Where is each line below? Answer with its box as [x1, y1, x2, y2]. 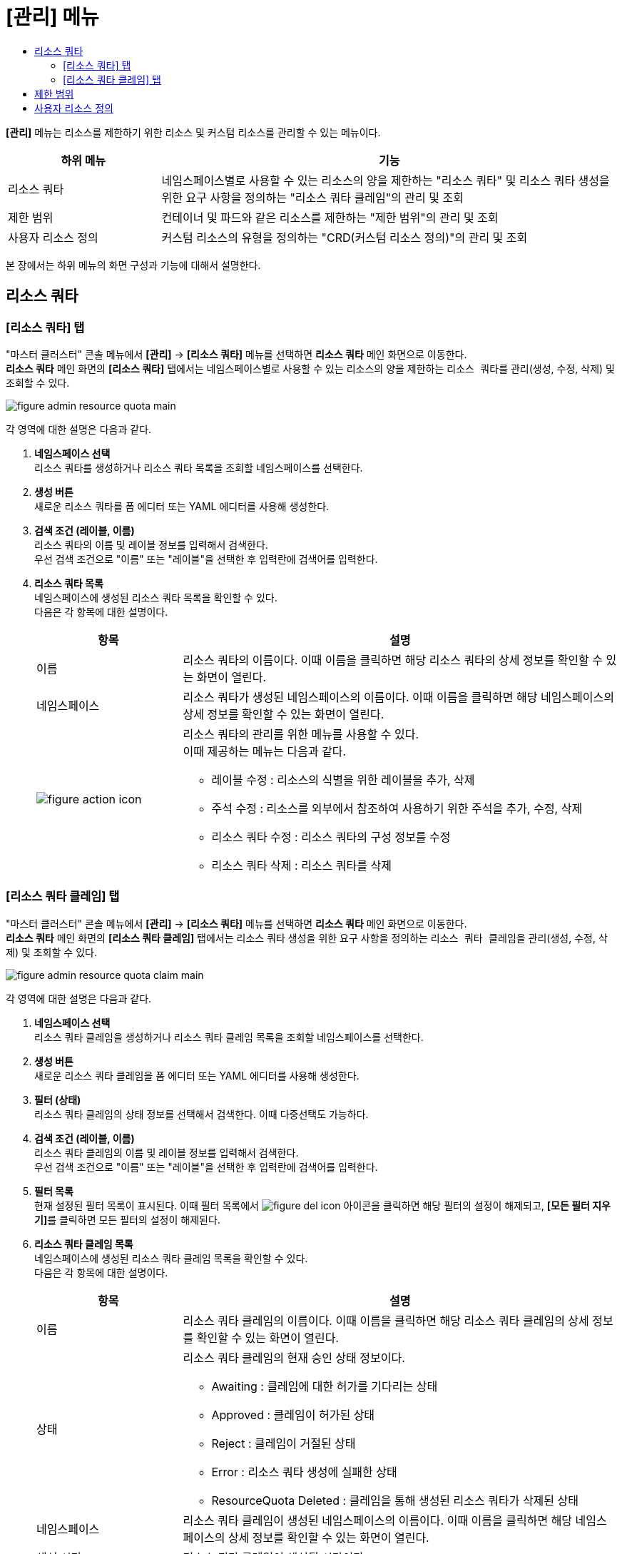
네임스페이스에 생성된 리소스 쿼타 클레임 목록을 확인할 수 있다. [34, 1251, 308, 1264]
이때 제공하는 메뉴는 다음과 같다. [183, 743, 347, 758]
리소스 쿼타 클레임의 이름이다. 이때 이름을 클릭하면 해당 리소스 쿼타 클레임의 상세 [183, 1313, 589, 1328]
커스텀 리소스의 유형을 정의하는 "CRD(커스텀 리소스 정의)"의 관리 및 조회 [161, 230, 528, 245]
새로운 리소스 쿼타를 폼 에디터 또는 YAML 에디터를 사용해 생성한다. [34, 499, 330, 512]
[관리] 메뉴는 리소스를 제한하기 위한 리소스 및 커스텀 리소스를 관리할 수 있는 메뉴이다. [6, 126, 381, 138]
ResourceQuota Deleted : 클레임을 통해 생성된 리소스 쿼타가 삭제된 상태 [211, 1493, 578, 1508]
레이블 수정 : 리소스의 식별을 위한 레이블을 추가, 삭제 [211, 772, 475, 787]
